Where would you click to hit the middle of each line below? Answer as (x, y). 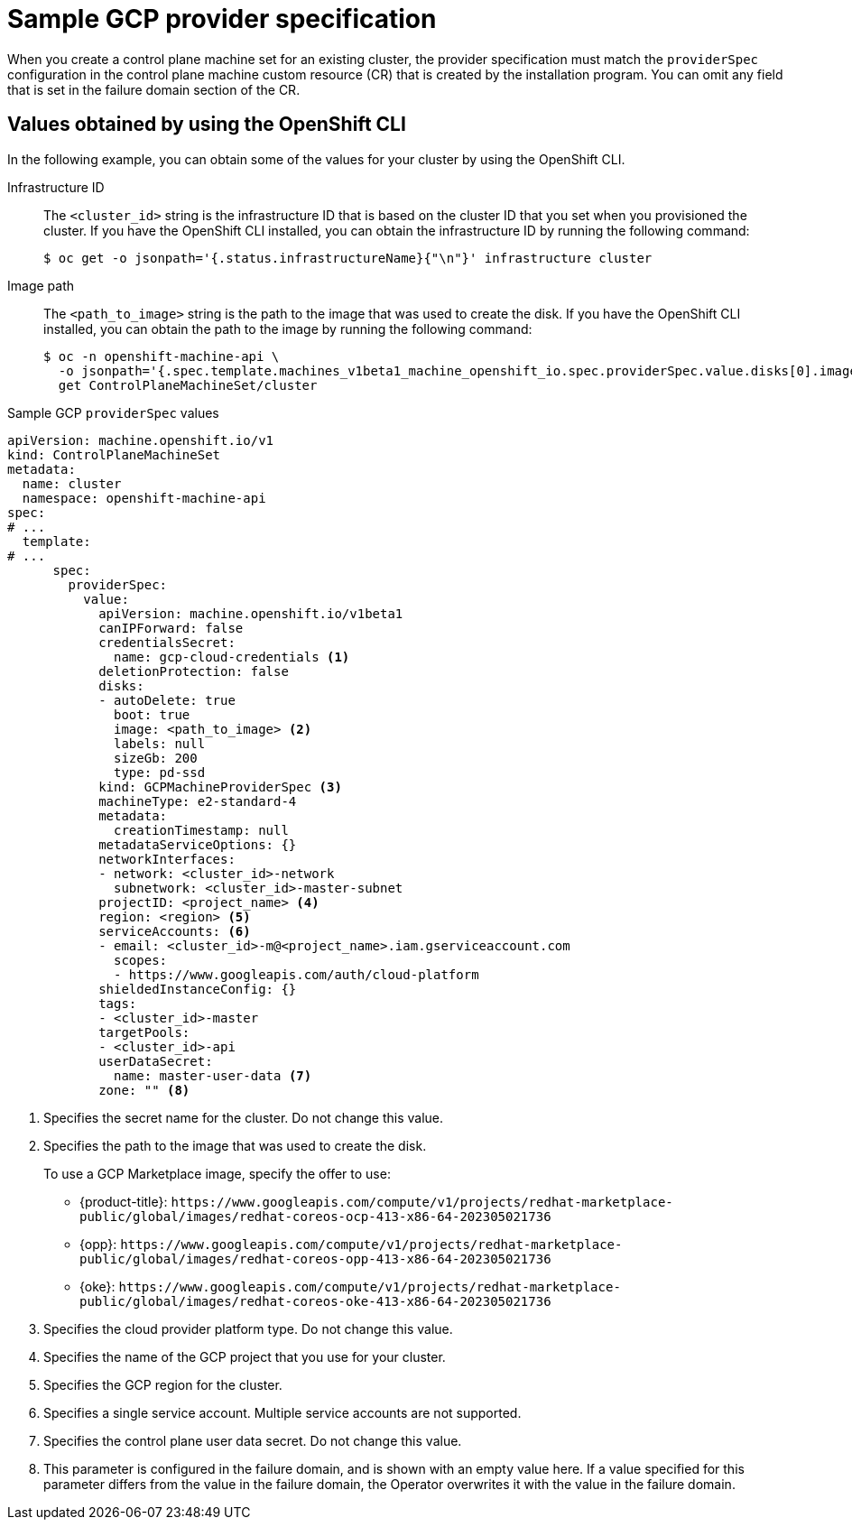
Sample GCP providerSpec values (113, 412)
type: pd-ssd (160, 772)
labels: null (160, 743)
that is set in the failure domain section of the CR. (154, 89)
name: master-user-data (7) (213, 1075)
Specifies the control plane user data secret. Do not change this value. (253, 1440)
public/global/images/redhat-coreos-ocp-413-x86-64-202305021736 (315, 1216)
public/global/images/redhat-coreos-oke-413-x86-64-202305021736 (315, 1301)
